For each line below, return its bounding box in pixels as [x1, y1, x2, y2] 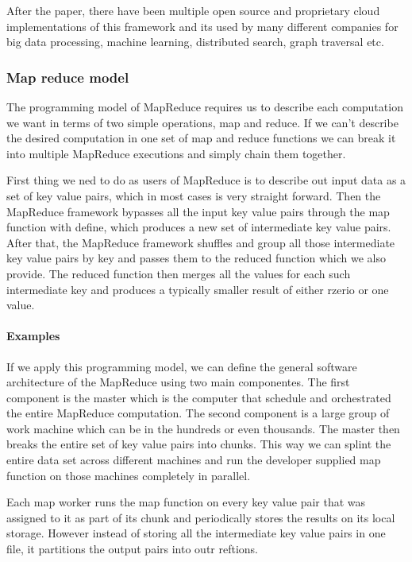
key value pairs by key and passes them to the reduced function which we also [6, 250, 386, 266]
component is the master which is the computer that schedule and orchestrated [6, 389, 391, 405]
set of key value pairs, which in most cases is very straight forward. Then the [6, 187, 381, 203]
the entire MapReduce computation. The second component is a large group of [6, 405, 390, 421]
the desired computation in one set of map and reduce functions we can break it [6, 130, 396, 146]
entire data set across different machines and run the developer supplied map [6, 452, 381, 468]
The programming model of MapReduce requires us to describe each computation [6, 99, 403, 114]
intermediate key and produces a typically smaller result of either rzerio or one [6, 281, 389, 297]
